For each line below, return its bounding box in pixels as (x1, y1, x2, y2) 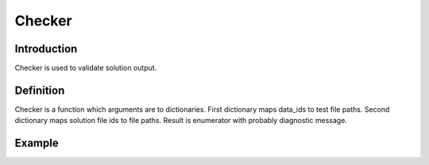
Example (14, 136, 59, 150)
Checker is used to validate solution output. (14, 63, 157, 73)
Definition (14, 83, 65, 97)
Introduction (14, 42, 78, 56)
